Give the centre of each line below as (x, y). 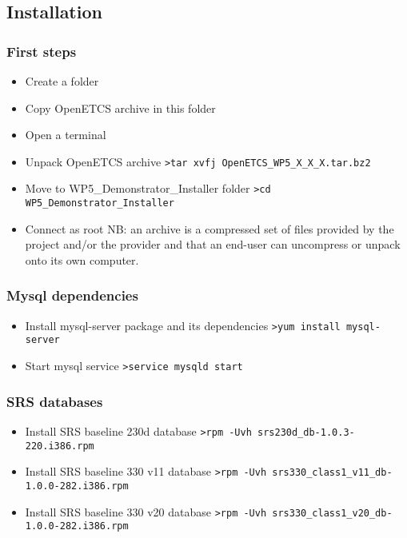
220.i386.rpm (60, 446)
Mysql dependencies (72, 295)
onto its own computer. (82, 259)
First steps (42, 51)
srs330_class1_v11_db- (332, 473)
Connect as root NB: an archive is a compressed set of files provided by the (209, 228)
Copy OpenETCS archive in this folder (120, 108)
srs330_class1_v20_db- (332, 513)
